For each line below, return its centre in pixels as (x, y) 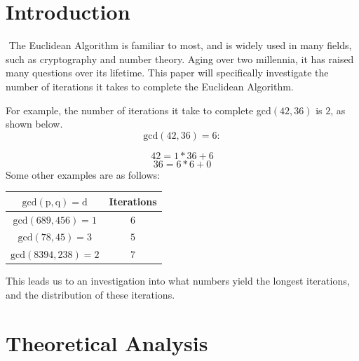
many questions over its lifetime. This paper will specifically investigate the (167, 73)
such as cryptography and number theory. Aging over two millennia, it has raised (180, 59)
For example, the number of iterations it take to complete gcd (138, 110)
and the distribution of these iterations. (90, 294)
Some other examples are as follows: (83, 174)
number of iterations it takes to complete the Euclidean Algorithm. (150, 86)
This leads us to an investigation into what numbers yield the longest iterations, (178, 281)
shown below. (34, 124)
